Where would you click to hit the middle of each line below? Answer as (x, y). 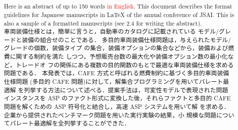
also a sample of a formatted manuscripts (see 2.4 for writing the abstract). (103, 23)
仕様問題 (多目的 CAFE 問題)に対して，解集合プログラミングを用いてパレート (113, 82)
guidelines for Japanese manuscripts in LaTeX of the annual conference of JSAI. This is (119, 14)
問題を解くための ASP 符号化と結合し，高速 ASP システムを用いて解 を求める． (117, 107)
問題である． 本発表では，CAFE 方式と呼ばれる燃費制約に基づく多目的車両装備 (116, 73)
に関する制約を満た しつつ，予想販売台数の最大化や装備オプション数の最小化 (119, 56)
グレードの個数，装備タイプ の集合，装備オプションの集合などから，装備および (116, 48)
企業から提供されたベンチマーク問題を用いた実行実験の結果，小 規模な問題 (110, 115)
